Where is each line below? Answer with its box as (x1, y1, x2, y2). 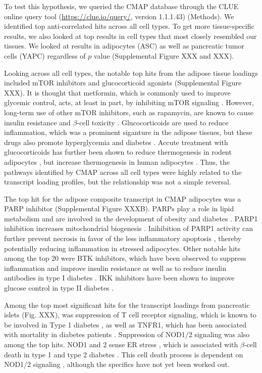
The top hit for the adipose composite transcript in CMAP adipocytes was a (4, 193, 241, 204)
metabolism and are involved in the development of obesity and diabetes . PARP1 (4, 213, 258, 223)
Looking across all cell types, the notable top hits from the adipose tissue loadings (4, 67, 258, 78)
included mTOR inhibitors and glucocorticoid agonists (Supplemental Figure (4, 77, 242, 88)
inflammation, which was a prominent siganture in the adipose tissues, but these (4, 127, 252, 137)
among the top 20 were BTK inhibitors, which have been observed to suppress (4, 253, 246, 263)
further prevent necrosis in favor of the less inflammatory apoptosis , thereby (4, 233, 242, 244)
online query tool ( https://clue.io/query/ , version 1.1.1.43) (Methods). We (4, 11, 234, 21)
